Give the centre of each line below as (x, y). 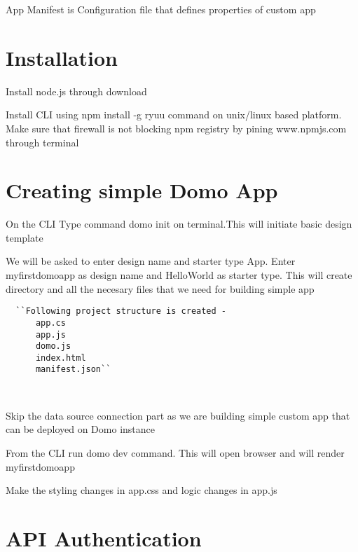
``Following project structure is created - (121, 311)
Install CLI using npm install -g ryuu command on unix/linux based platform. (174, 115)
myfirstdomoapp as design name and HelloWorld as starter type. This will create (179, 275)
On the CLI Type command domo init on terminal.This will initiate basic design (179, 224)
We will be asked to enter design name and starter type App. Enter (151, 261)
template (25, 237)
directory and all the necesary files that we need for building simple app (160, 288)
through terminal (42, 142)
